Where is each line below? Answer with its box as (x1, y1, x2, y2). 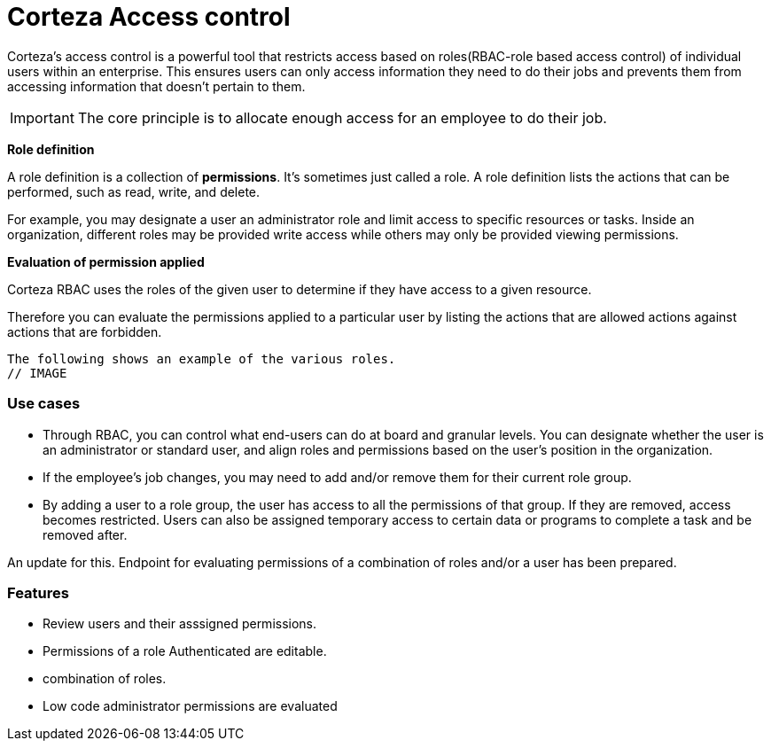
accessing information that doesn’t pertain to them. (7, 78, 306, 94)
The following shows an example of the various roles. (7, 351, 396, 366)
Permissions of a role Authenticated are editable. (43, 643, 327, 659)
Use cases (7, 394, 81, 413)
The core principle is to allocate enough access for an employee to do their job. (77, 108, 607, 127)
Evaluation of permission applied (7, 253, 205, 269)
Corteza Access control (7, 2, 291, 32)
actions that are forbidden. (7, 323, 162, 339)
